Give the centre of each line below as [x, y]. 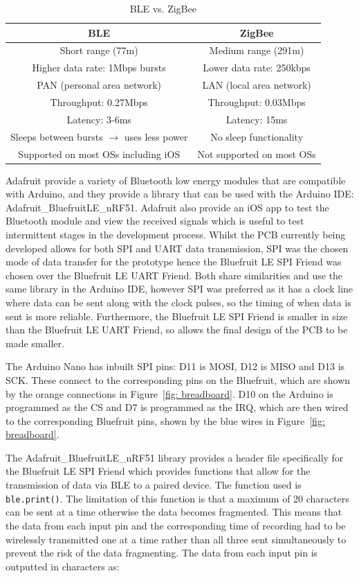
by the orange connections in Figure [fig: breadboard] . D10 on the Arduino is [169, 393]
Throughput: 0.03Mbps [257, 102]
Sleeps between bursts [57, 136]
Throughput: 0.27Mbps [99, 102]
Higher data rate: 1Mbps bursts [99, 68]
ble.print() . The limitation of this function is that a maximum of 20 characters [177, 498]
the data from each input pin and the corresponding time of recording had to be [176, 525]
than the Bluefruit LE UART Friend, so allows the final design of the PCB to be [177, 330]
